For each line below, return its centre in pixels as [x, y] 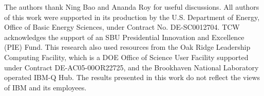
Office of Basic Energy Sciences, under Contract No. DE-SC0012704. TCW [122, 27]
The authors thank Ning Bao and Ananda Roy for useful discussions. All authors [132, 7]
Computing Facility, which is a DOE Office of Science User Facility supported [126, 57]
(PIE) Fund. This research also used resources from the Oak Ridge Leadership [127, 47]
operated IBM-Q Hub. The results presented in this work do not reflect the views [132, 77]
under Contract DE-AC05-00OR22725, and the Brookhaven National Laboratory [131, 67]
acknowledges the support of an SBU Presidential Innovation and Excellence [124, 37]
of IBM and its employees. [45, 87]
